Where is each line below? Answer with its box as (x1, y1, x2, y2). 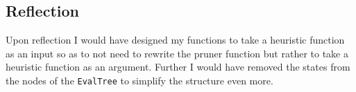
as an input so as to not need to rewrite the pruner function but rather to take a (6, 46, 348, 60)
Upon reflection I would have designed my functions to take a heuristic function (6, 33, 345, 47)
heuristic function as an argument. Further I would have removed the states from (6, 59, 350, 74)
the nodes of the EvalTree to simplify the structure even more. (6, 73, 273, 87)
